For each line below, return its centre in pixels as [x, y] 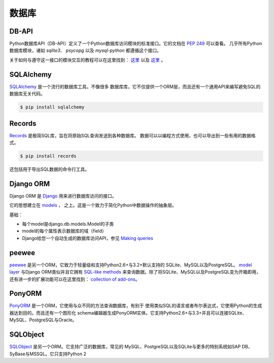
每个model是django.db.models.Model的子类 [68, 224]
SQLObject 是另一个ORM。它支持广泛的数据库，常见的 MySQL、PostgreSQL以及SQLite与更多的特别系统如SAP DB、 [131, 347]
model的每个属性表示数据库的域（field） [64, 231]
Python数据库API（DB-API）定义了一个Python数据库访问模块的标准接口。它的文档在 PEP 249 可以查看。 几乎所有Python [136, 44]
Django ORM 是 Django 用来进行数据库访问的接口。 [63, 196]
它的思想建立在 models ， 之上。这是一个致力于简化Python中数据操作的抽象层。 [93, 205]
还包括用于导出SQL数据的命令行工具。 [49, 169]
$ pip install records [48, 156]
